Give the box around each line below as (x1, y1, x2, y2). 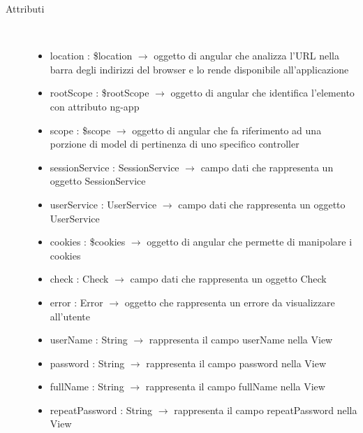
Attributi (6, 1, 45, 15)
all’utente (50, 308, 90, 323)
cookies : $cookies (50, 234, 126, 249)
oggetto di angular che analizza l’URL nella (154, 48, 339, 63)
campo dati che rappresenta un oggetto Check (130, 271, 327, 286)
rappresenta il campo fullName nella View (145, 379, 325, 394)
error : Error (50, 294, 103, 309)
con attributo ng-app (50, 99, 140, 113)
